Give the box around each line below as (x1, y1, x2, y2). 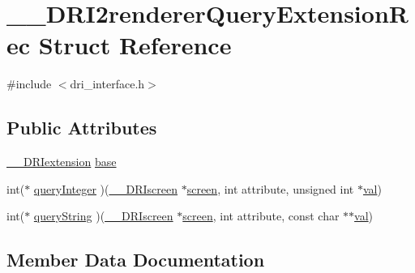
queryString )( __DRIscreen (33, 207, 173, 224)
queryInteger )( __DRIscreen (33, 180, 178, 197)
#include (6, 75, 52, 92)
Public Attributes (6, 115, 157, 140)
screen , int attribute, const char (182, 207, 340, 224)
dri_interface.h (70, 75, 145, 92)
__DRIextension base (6, 153, 117, 170)
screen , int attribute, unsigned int (186, 180, 354, 197)
